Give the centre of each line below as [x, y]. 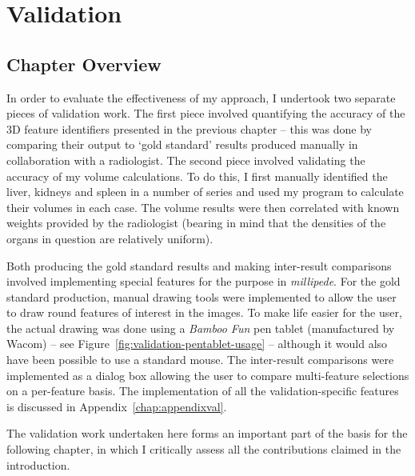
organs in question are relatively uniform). [110, 238]
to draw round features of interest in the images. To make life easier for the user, [204, 312]
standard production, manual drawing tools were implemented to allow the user [202, 296]
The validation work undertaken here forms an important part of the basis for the [207, 433]
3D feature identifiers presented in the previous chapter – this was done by [189, 128]
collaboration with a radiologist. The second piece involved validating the [186, 160]
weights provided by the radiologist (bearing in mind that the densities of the [196, 223]
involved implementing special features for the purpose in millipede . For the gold [204, 281]
